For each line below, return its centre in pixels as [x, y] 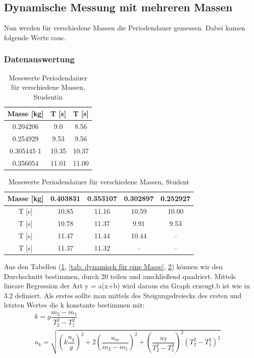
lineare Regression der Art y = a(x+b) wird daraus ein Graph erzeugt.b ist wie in [127, 286]
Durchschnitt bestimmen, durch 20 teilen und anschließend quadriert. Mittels [120, 276]
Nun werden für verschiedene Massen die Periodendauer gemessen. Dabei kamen [125, 28]
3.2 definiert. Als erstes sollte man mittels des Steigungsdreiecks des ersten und [123, 295]
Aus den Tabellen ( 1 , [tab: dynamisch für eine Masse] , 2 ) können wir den [114, 266]
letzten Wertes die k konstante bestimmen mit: [74, 305]
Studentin [48, 96]
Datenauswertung [39, 59]
